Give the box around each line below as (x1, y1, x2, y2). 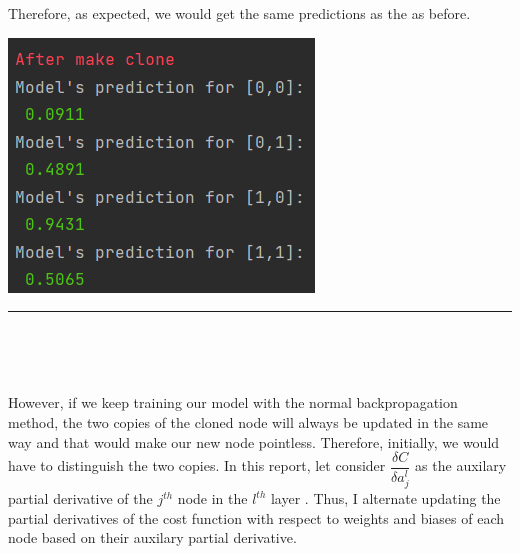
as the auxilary (415, 455, 507, 476)
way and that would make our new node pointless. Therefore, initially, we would (8, 431, 500, 452)
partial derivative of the (8, 488, 153, 509)
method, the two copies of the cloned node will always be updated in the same (8, 411, 489, 432)
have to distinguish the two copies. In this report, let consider (8, 455, 386, 476)
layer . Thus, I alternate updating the (270, 488, 501, 509)
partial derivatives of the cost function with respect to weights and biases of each (8, 507, 504, 528)
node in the (177, 488, 248, 509)
